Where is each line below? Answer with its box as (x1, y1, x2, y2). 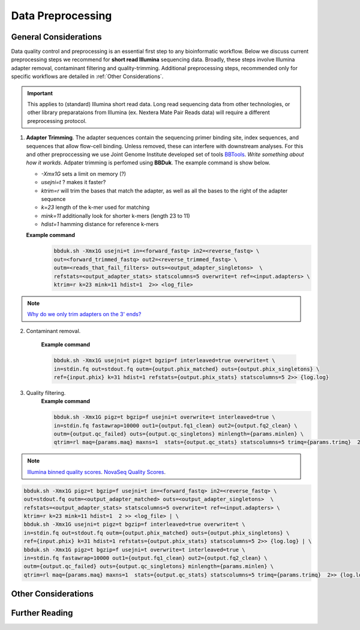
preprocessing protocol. (27, 117, 87, 124)
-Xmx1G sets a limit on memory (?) (41, 170, 126, 177)
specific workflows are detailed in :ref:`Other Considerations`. (11, 73, 164, 80)
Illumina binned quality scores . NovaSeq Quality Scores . (27, 468, 166, 475)
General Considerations (11, 32, 102, 42)
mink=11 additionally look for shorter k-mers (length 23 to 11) (41, 212, 190, 219)
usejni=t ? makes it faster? (41, 179, 106, 186)
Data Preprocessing (11, 9, 112, 22)
